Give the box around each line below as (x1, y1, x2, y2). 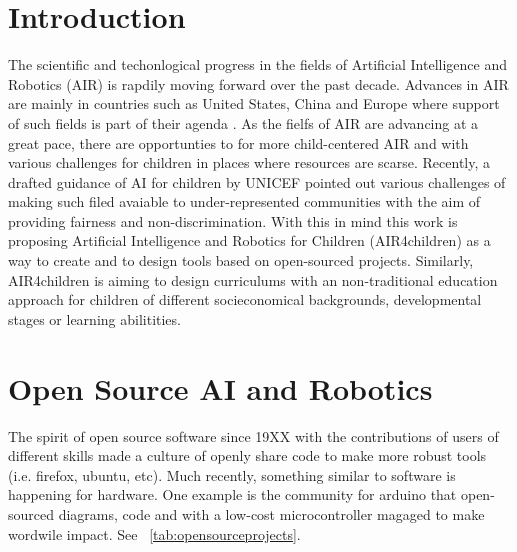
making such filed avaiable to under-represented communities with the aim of (8, 191, 481, 212)
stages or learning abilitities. (8, 308, 181, 329)
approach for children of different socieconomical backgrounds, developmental (8, 289, 482, 310)
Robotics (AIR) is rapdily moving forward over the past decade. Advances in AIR (8, 73, 509, 94)
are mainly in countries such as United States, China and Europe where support (8, 93, 500, 114)
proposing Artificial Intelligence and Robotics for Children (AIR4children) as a (8, 230, 491, 251)
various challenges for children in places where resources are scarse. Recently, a (8, 152, 491, 173)
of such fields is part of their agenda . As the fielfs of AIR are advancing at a (8, 112, 479, 133)
